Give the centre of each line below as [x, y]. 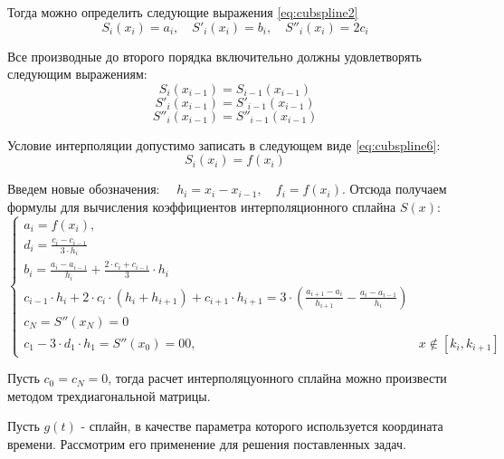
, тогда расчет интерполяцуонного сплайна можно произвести [277, 378]
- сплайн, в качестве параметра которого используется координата [262, 426]
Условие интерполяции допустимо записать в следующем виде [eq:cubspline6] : [224, 144]
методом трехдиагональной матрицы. [109, 395]
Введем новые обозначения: [84, 189]
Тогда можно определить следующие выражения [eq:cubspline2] [183, 12]
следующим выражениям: [77, 74]
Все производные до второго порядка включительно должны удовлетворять [214, 56]
